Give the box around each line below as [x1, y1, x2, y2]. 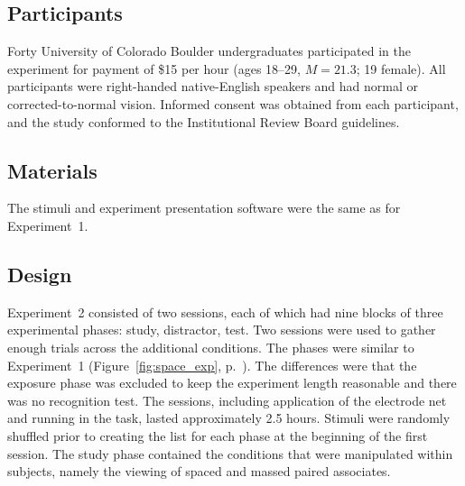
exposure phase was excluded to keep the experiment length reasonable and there [7, 373, 457, 392]
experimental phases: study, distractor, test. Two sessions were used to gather [7, 320, 436, 339]
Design [7, 260, 72, 288]
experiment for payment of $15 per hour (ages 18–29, [7, 59, 301, 78]
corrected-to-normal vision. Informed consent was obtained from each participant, [7, 94, 459, 113]
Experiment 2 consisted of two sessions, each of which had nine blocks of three [7, 302, 443, 321]
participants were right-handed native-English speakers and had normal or [7, 77, 418, 96]
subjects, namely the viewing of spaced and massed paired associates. [7, 462, 391, 481]
